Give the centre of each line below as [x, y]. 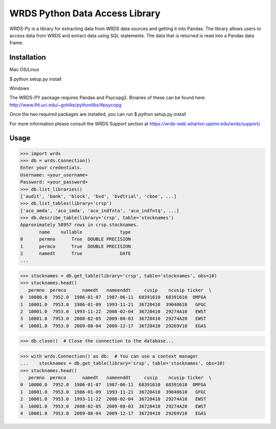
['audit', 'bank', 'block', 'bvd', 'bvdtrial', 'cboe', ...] [98, 196]
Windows [19, 88]
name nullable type [85, 232]
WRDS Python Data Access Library [85, 13]
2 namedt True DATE [76, 254]
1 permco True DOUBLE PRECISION [76, 246]
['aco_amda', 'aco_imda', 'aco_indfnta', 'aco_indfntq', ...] [100, 210]
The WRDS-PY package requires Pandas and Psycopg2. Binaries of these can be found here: [108, 98]
